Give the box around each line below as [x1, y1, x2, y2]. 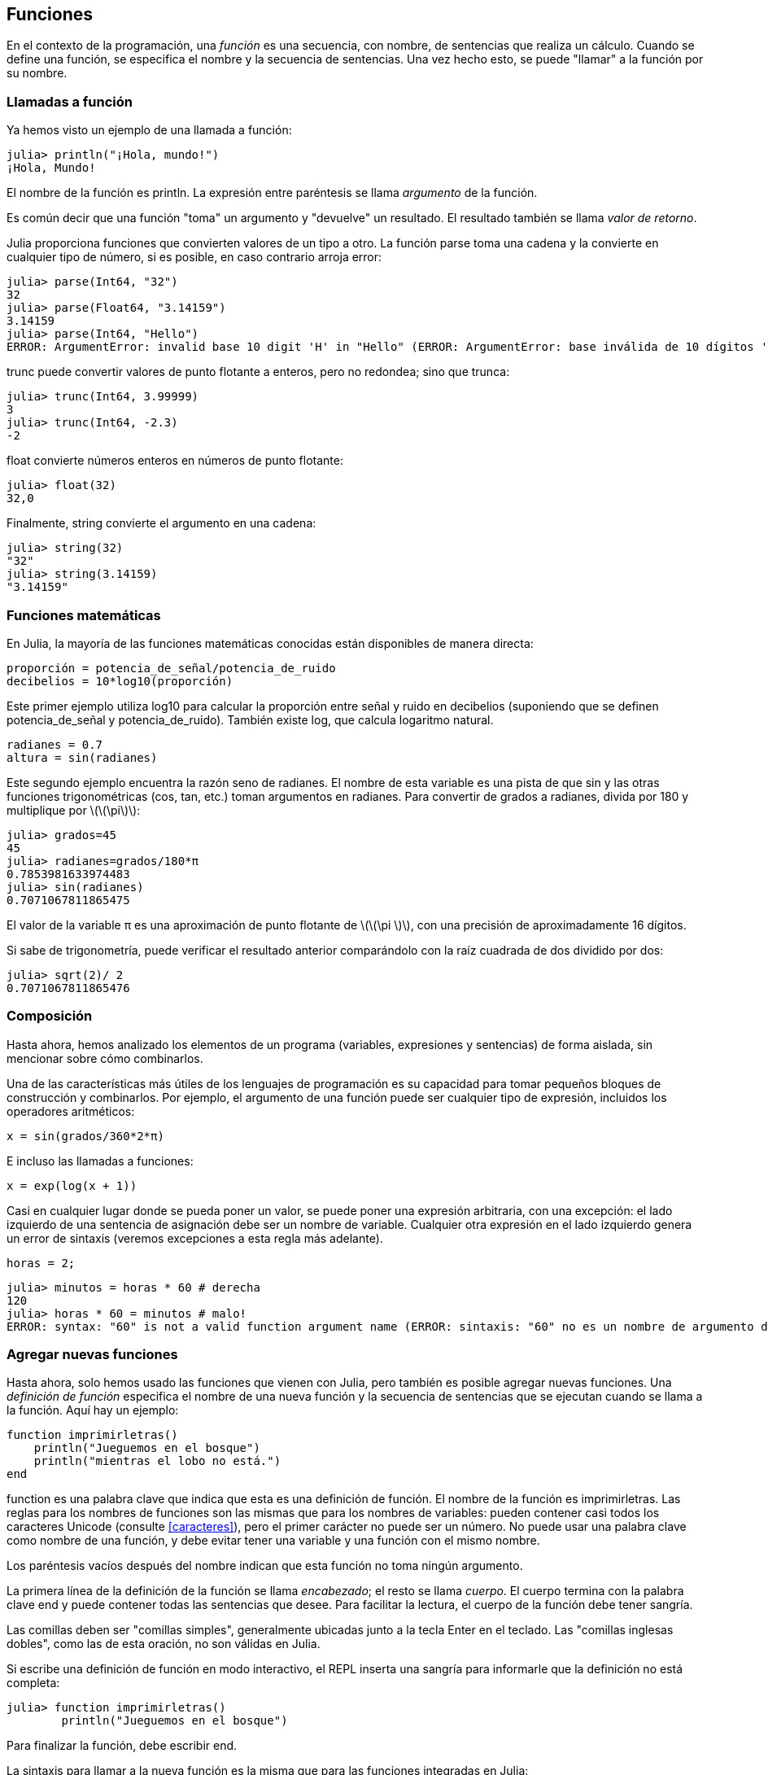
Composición [7, 1008, 93, 1025]
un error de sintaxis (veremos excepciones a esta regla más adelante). [7, 1231, 383, 1245]
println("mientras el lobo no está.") [33, 1454, 281, 1468]
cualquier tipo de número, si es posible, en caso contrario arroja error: [7, 250, 382, 265]
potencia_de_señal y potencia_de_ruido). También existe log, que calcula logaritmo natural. [7, 712, 494, 727]
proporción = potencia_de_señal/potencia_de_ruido [7, 661, 336, 675]
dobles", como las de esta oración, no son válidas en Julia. [7, 1637, 321, 1651]
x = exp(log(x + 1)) [7, 1178, 137, 1192]
